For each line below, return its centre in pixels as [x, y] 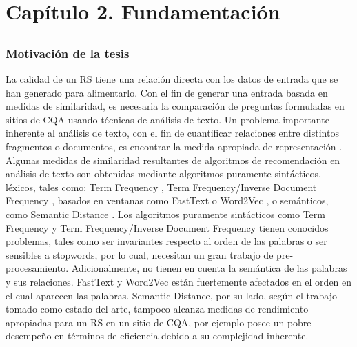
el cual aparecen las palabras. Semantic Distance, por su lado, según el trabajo [172, 295]
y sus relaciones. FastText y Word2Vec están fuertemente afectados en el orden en [179, 281]
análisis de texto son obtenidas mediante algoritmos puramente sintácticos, [163, 173]
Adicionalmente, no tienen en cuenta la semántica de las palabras [209, 268]
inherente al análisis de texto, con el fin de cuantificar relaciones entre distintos [172, 133]
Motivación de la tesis [68, 53]
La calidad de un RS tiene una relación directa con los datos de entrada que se [172, 79]
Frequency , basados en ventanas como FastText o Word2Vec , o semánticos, [167, 200]
